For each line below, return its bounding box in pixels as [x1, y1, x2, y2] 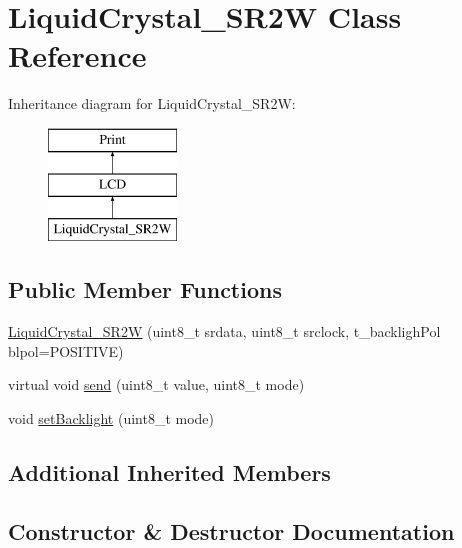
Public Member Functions [8, 274, 282, 305]
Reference [8, 35, 147, 76]
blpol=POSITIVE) [8, 340, 124, 361]
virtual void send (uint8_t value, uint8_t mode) [8, 374, 305, 395]
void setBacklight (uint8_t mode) [8, 407, 215, 428]
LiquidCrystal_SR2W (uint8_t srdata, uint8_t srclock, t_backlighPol [8, 321, 441, 342]
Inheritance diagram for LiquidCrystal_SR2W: [8, 93, 296, 114]
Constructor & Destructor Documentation [8, 515, 455, 546]
